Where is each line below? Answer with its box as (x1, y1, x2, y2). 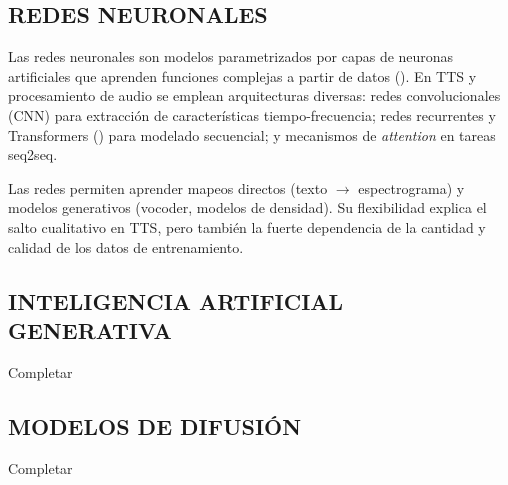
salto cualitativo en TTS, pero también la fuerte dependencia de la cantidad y (8, 216, 486, 237)
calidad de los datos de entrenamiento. (8, 236, 244, 257)
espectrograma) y (358, 177, 465, 198)
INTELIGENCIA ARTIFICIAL (8, 285, 344, 316)
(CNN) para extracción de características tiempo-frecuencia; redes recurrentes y (8, 104, 496, 125)
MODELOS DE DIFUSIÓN (8, 410, 302, 441)
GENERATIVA (8, 314, 172, 345)
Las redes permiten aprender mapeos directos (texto (8, 177, 328, 198)
